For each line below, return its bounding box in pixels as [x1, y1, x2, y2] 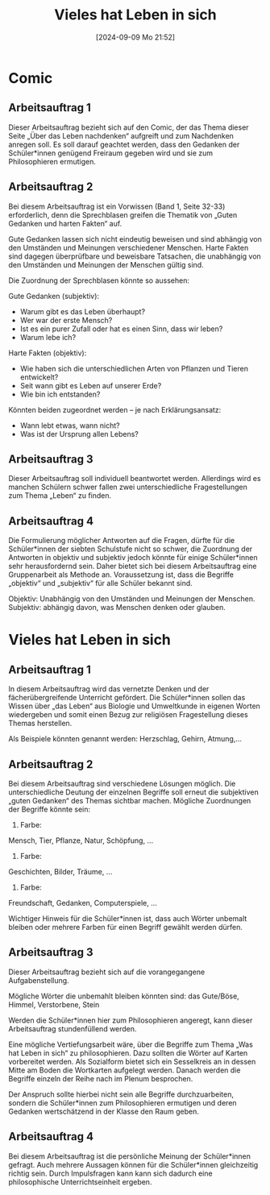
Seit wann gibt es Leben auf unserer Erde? [19, 380, 162, 390]
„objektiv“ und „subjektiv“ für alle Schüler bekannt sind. [8, 579, 193, 588]
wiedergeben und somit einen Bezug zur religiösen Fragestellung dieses [8, 710, 248, 720]
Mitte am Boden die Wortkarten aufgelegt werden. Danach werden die [8, 1065, 241, 1075]
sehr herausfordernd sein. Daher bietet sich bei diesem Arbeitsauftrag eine [8, 562, 257, 571]
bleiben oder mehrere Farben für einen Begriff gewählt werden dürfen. [8, 923, 243, 932]
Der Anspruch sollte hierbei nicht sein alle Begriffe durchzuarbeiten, [8, 1089, 234, 1099]
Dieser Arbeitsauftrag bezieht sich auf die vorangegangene [8, 967, 206, 977]
